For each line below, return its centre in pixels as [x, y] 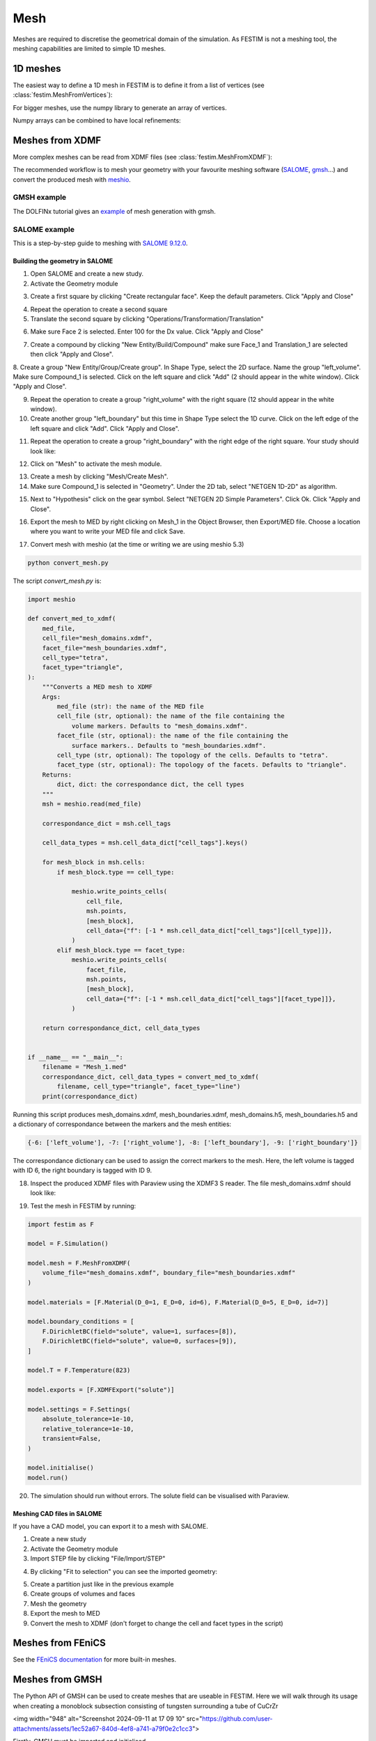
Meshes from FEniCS [59, 1643]
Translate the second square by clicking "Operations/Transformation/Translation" [147, 319]
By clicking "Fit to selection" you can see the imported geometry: [124, 1571]
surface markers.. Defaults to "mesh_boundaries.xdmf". [169, 745]
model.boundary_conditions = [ [81, 1322]
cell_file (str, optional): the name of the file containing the [171, 716]
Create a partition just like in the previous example [102, 1584]
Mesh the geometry [58, 1603]
